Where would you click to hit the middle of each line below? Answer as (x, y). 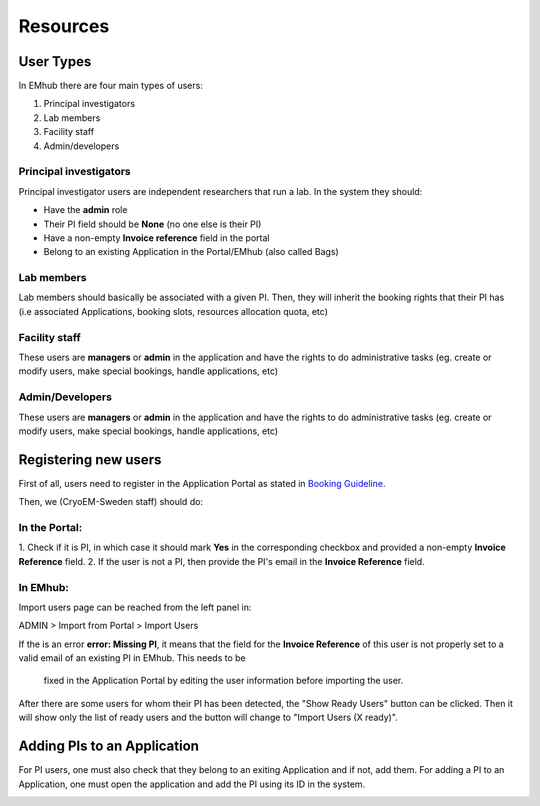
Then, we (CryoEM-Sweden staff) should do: (111, 502)
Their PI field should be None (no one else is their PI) (152, 224)
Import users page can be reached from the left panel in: (135, 607)
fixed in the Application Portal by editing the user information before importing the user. (223, 681)
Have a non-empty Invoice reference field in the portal (156, 237)
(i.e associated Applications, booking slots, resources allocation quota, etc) (173, 311)
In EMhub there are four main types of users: (111, 86)
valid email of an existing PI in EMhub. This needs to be (132, 658)
